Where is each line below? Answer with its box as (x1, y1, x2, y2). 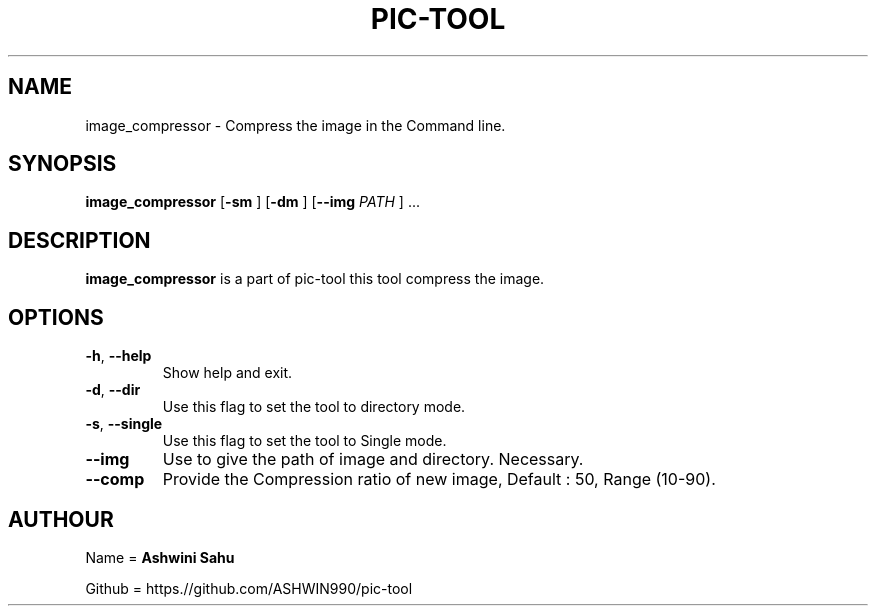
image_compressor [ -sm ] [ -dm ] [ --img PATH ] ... (85, 193, 420, 211)
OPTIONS (8, 304, 104, 330)
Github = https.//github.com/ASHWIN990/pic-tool (85, 579, 413, 597)
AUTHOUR (8, 506, 114, 532)
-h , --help (85, 347, 152, 365)
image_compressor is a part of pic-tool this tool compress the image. (85, 270, 545, 288)
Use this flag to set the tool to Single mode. (162, 432, 447, 450)
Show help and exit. (162, 364, 293, 382)
